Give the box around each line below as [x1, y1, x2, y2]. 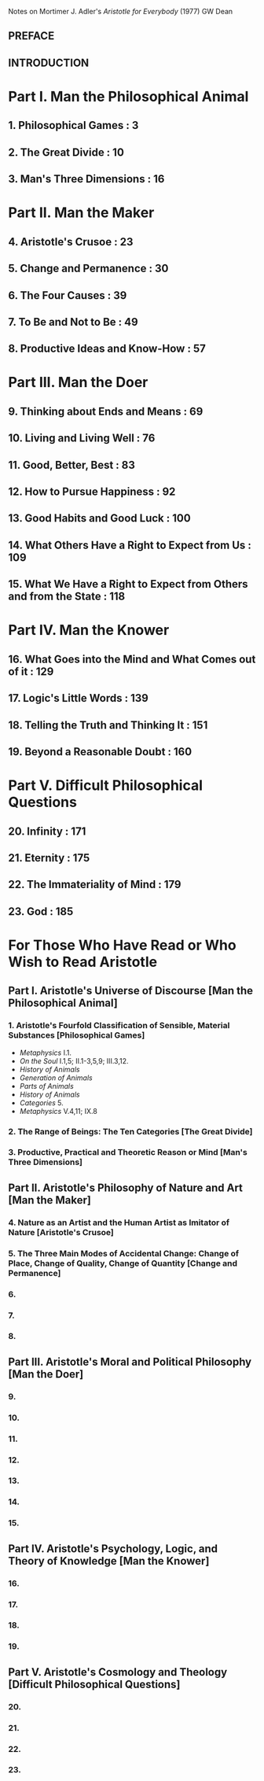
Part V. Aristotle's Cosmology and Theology [8, 1665, 228, 1679]
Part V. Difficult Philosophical [8, 776, 203, 795]
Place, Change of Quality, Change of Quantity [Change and [8, 1258, 238, 1269]
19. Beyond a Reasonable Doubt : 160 [8, 745, 192, 758]
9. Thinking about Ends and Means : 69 [8, 404, 203, 418]
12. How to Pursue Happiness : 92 [8, 485, 176, 499]
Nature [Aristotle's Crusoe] [8, 1226, 114, 1237]
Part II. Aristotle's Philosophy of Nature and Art [8, 1181, 244, 1194]
